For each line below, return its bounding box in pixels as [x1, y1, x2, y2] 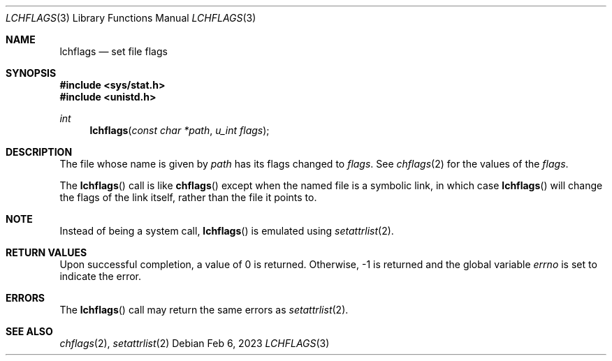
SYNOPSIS [6, 67, 57, 79]
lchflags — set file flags [59, 45, 168, 57]
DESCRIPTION [6, 146, 73, 158]
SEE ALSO [6, 325, 53, 337]
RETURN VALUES [6, 246, 87, 258]
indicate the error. [59, 270, 142, 282]
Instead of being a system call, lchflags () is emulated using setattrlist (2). [59, 225, 394, 237]
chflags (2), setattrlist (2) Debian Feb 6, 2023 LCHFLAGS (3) [59, 337, 330, 349]
